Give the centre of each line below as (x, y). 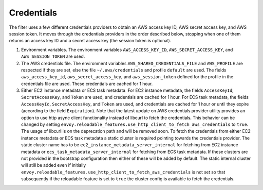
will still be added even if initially (54, 165)
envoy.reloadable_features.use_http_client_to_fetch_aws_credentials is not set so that (123, 172)
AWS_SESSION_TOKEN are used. (53, 56)
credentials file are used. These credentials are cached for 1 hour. (87, 84)
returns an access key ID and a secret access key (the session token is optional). (90, 41)
